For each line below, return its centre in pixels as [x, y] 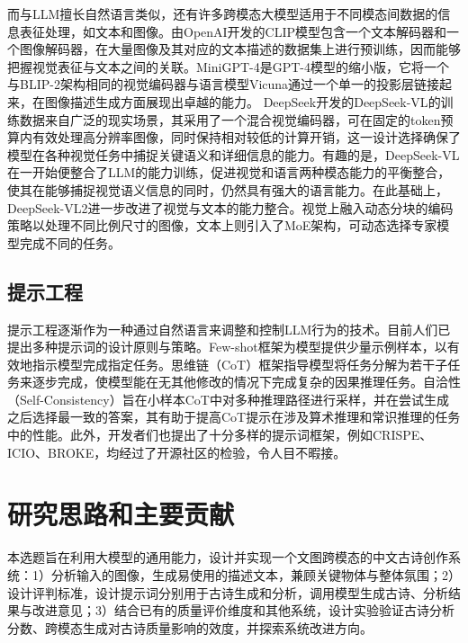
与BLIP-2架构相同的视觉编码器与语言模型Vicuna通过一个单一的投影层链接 [224, 84]
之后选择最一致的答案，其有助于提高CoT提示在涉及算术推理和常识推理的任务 [234, 417]
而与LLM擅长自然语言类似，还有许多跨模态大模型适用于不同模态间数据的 [223, 13]
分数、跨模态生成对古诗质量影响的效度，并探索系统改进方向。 [190, 627]
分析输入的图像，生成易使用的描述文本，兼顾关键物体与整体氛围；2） [256, 574]
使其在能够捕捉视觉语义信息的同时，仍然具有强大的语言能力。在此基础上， [228, 189]
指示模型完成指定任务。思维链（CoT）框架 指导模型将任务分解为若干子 [240, 364]
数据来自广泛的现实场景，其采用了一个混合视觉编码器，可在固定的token [230, 119]
